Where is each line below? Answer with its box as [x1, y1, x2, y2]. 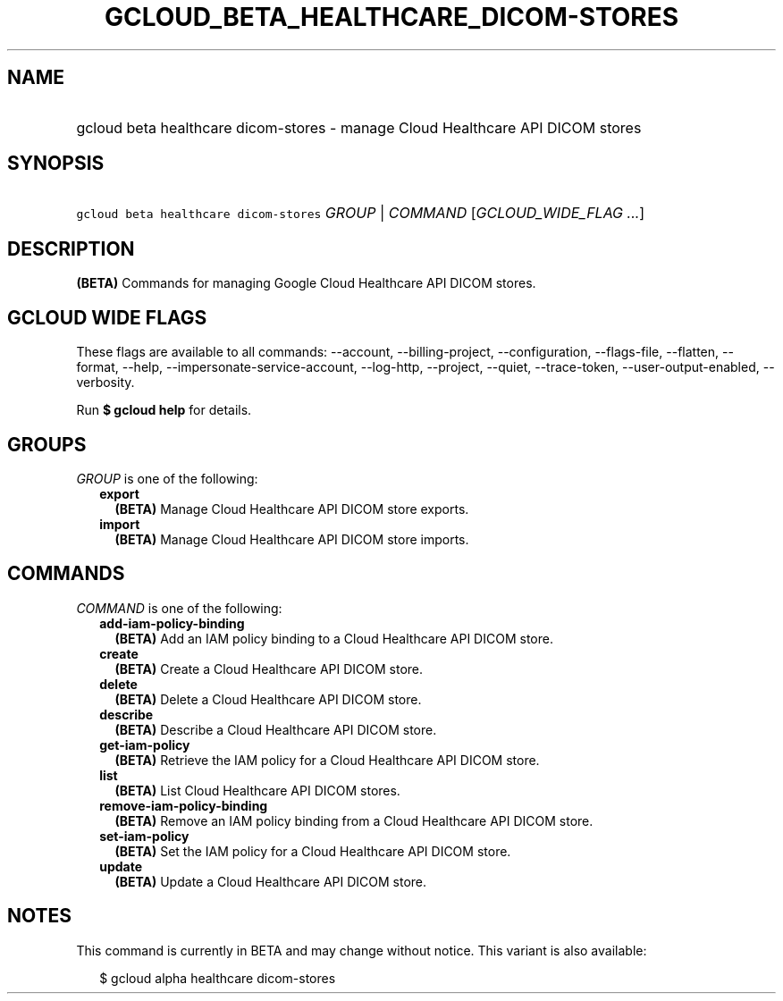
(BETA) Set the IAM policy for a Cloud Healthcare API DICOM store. [114, 843, 511, 859]
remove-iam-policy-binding [99, 797, 268, 813]
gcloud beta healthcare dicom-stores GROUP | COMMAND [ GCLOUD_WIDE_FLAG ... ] [76, 204, 645, 223]
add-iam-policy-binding [99, 615, 245, 631]
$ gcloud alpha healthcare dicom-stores [99, 970, 336, 986]
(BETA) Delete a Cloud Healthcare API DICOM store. [114, 691, 422, 707]
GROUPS [7, 433, 87, 456]
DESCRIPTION [7, 237, 135, 260]
